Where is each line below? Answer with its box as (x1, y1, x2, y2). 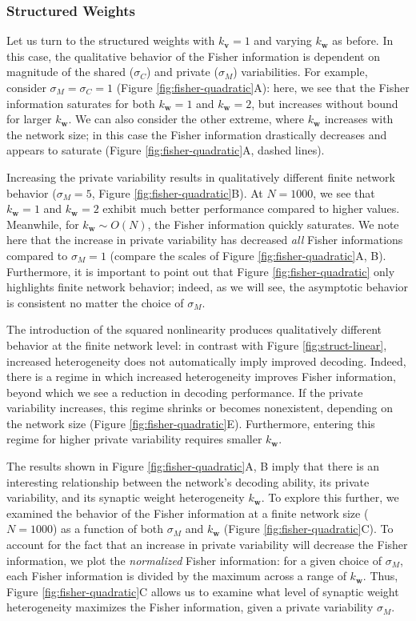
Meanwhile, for (6, 215, 79, 232)
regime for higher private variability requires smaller (6, 431, 262, 447)
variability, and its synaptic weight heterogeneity (6, 489, 245, 506)
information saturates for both (6, 94, 155, 111)
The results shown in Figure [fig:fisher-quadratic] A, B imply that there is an (6, 458, 380, 475)
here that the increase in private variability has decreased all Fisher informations (6, 231, 403, 248)
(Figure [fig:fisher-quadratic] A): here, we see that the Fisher (116, 79, 410, 95)
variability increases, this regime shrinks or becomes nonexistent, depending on (6, 399, 393, 416)
